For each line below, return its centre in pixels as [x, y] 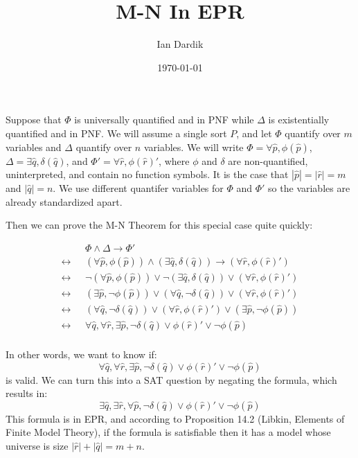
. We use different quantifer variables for [138, 188]
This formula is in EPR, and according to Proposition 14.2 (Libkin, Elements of [175, 418]
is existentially [299, 120]
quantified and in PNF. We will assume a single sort [116, 133]
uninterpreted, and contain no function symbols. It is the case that [147, 174]
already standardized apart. [64, 201]
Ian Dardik [180, 44]
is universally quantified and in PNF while [164, 120]
